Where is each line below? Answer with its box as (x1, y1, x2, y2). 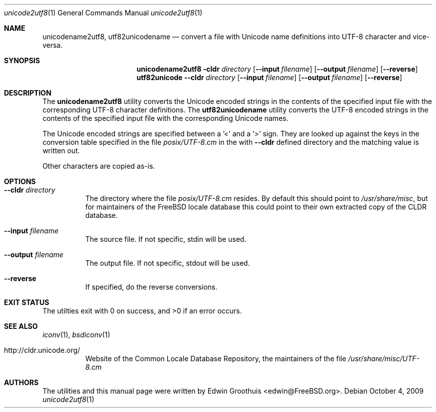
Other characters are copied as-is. (42, 162, 155, 170)
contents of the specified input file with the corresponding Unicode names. (42, 114, 289, 122)
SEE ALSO (4, 322, 38, 330)
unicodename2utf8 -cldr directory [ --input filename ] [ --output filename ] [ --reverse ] (136, 65, 418, 73)
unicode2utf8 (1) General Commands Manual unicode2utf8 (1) (4, 8, 203, 17)
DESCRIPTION (4, 89, 52, 97)
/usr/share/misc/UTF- (348, 354, 420, 363)
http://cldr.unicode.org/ (4, 346, 80, 354)
